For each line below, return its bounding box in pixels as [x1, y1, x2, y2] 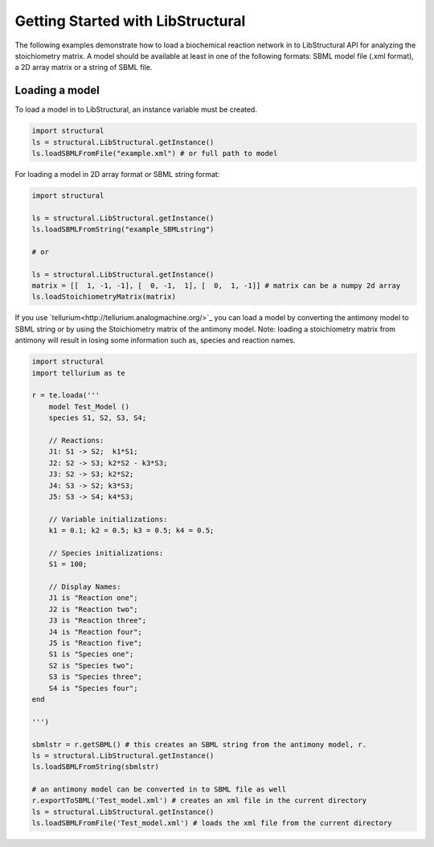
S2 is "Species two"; [48, 660, 134, 670]
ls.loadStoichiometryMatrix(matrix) [31, 292, 177, 302]
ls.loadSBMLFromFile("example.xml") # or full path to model [31, 149, 278, 158]
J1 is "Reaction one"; [48, 594, 138, 602]
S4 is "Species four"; [48, 684, 138, 693]
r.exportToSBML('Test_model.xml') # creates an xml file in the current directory [31, 796, 367, 805]
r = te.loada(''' [31, 391, 100, 400]
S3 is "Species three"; [48, 672, 142, 681]
